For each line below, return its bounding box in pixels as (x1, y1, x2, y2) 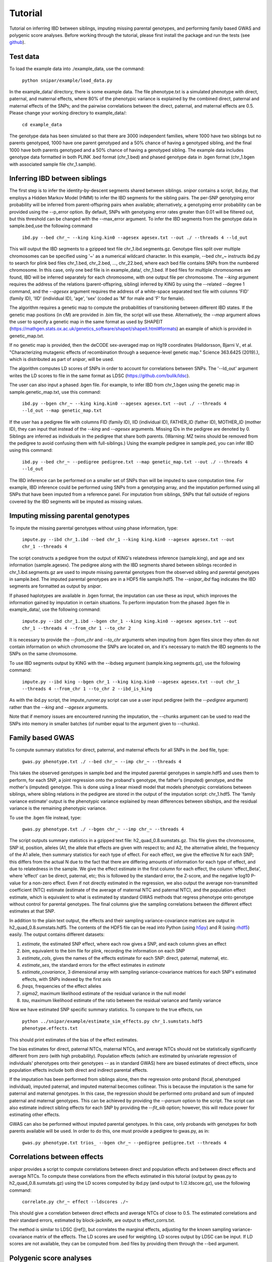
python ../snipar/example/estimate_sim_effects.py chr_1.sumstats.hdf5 (22, 1018, 203, 1024)
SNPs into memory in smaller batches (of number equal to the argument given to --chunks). (9, 720, 200, 726)
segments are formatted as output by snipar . (9, 583, 102, 589)
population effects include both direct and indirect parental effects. (9, 1067, 149, 1073)
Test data (9, 52, 40, 61)
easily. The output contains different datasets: (9, 931, 105, 937)
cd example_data (22, 122, 62, 127)
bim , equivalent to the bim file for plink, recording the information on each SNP (22, 948, 185, 954)
